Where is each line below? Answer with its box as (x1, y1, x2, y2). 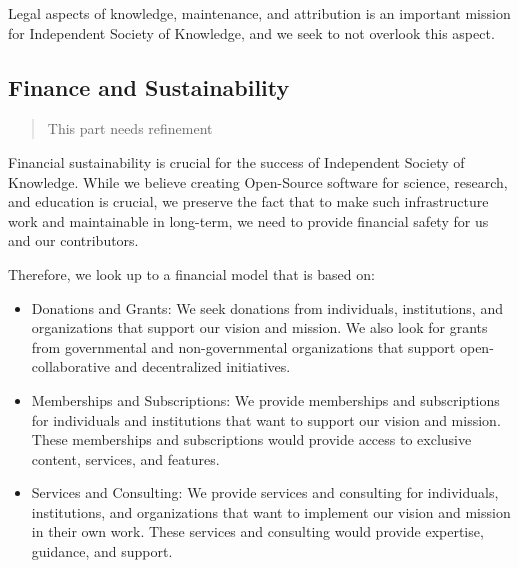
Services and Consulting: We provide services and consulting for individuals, (31, 482, 499, 503)
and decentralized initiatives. (114, 356, 291, 377)
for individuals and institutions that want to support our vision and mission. (31, 409, 501, 430)
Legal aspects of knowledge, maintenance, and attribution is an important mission (8, 3, 511, 23)
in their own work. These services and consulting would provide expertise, (31, 521, 484, 542)
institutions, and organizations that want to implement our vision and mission (31, 501, 511, 522)
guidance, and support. (31, 541, 173, 562)
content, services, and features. (31, 448, 220, 469)
